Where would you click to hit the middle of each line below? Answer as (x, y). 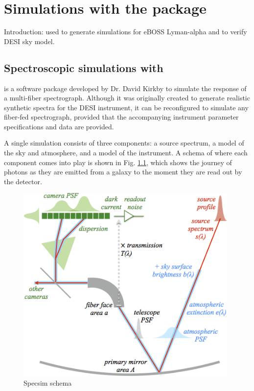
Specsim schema (48, 383)
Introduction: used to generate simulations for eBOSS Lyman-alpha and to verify (126, 32)
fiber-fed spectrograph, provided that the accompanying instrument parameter (121, 117)
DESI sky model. (29, 41)
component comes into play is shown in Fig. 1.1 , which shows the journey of (118, 162)
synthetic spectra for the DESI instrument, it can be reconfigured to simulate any (126, 107)
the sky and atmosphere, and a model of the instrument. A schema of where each (126, 153)
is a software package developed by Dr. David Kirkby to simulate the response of (125, 88)
